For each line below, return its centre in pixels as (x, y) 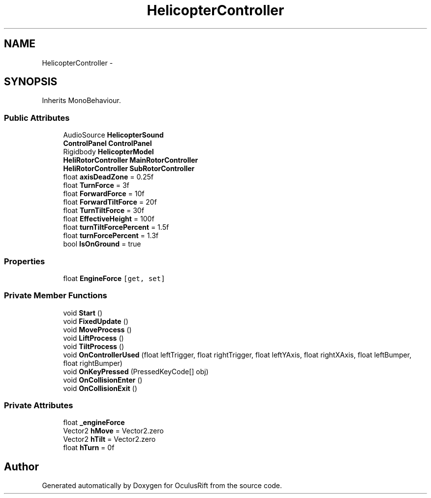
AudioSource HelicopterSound (113, 135)
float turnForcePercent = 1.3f (111, 236)
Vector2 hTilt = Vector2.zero (109, 439)
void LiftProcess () (93, 338)
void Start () (83, 313)
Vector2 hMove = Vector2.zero (113, 431)
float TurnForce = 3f (96, 185)
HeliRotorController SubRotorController (129, 169)
